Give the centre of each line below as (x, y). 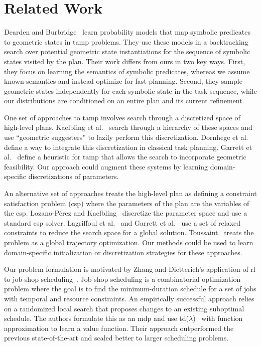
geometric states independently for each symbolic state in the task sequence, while (130, 91)
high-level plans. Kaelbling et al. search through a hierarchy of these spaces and (128, 127)
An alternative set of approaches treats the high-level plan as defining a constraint (130, 193)
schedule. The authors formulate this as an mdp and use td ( (96, 318)
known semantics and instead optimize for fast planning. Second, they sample (123, 81)
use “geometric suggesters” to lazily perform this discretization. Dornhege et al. (126, 137)
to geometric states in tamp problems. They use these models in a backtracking (126, 41)
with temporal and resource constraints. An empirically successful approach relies (129, 298)
